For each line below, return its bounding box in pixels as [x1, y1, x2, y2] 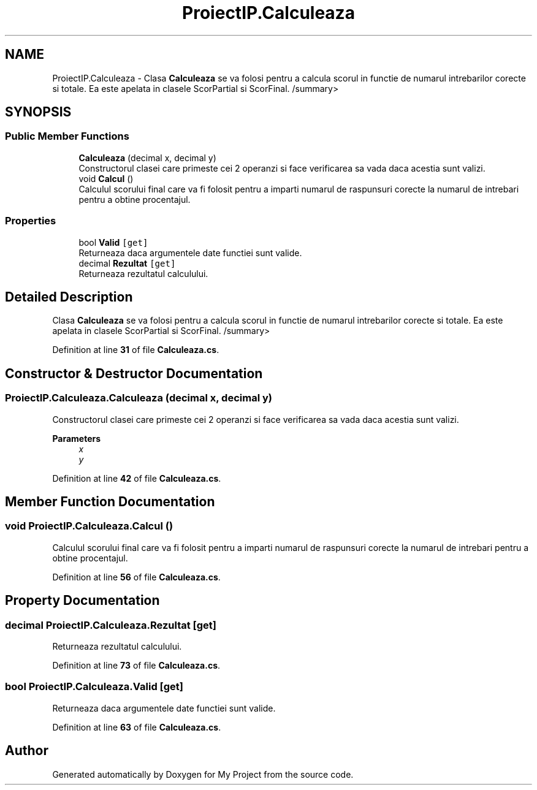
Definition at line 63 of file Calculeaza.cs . [52, 721, 221, 732]
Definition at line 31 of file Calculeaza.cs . [52, 344, 219, 355]
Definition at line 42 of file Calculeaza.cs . [52, 473, 221, 484]
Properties [5, 215, 56, 227]
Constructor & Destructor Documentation [5, 365, 263, 381]
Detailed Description [5, 289, 133, 305]
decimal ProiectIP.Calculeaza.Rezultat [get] [5, 618, 216, 631]
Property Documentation [5, 593, 160, 609]
